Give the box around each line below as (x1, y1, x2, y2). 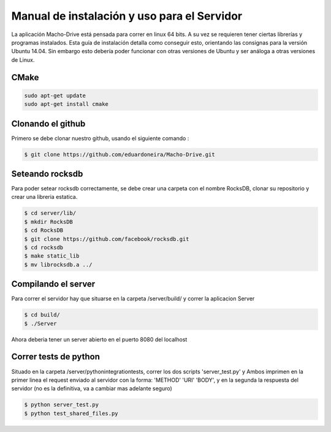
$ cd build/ (24, 311, 61, 318)
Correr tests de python (11, 352, 101, 362)
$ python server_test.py (24, 401, 99, 408)
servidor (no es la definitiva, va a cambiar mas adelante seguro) (11, 385, 173, 392)
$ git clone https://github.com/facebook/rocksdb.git (24, 236, 189, 242)
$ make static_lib (24, 253, 80, 259)
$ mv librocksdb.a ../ (24, 261, 93, 268)
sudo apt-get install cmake (24, 101, 108, 108)
